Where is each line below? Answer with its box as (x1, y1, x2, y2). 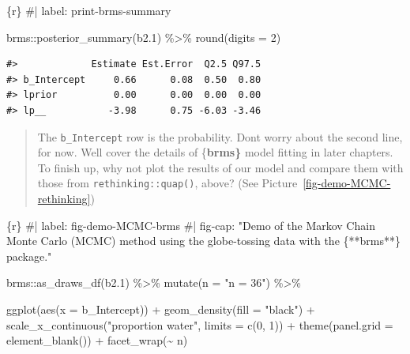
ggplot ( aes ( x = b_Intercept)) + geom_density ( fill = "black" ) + (6, 301, 315, 318)
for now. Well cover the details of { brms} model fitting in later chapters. (37, 144, 393, 160)
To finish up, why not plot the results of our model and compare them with (37, 159, 404, 175)
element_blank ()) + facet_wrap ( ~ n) (6, 332, 188, 348)
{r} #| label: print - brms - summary (6, 2, 171, 18)
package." (6, 247, 52, 264)
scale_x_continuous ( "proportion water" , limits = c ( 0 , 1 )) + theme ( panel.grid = (6, 316, 393, 333)
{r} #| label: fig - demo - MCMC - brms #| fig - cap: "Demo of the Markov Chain (6, 217, 375, 233)
